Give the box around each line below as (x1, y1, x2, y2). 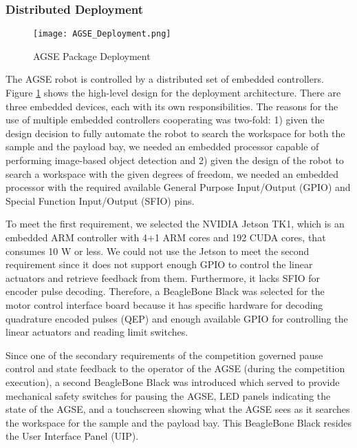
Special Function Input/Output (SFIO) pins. (6, 193, 195, 207)
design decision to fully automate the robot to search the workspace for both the (6, 125, 345, 140)
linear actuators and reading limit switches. (6, 325, 188, 339)
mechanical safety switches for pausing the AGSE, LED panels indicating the (6, 388, 331, 403)
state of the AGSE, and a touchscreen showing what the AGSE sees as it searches (6, 402, 350, 416)
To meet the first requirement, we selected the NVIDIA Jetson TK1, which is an (6, 216, 345, 231)
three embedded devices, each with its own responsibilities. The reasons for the (6, 99, 338, 113)
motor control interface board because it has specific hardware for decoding (6, 297, 323, 312)
